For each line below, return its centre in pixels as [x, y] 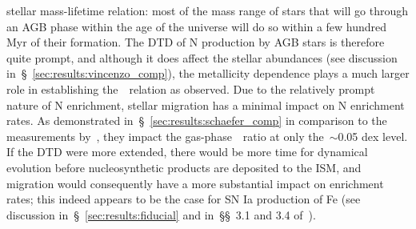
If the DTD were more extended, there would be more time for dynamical [187, 152]
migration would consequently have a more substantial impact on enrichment [195, 183]
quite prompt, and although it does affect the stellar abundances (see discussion [202, 57]
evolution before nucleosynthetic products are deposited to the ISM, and [184, 167]
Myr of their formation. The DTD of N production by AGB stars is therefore [196, 42]
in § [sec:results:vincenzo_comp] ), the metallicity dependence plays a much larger [208, 73]
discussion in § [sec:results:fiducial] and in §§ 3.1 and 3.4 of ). [161, 214]
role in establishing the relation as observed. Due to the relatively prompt [191, 88]
